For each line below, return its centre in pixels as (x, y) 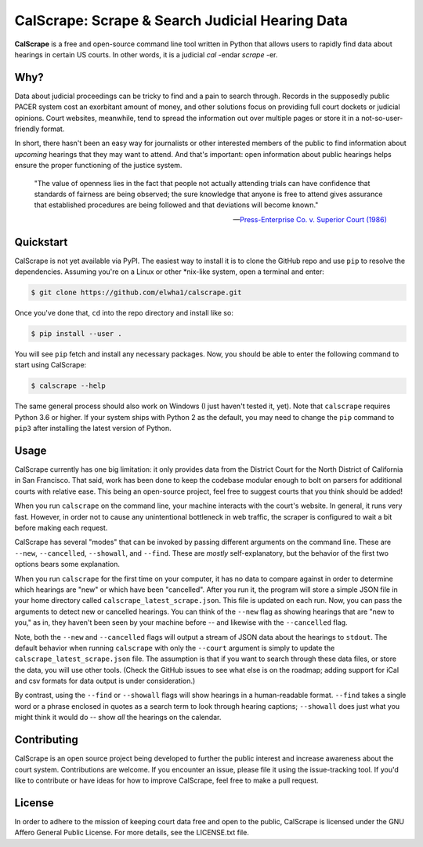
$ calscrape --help (68, 386)
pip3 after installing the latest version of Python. (93, 429)
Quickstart (41, 242)
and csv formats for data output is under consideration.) (105, 681)
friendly (27, 129)
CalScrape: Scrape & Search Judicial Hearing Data (181, 20)
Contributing (46, 740)
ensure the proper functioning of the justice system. (98, 166)
